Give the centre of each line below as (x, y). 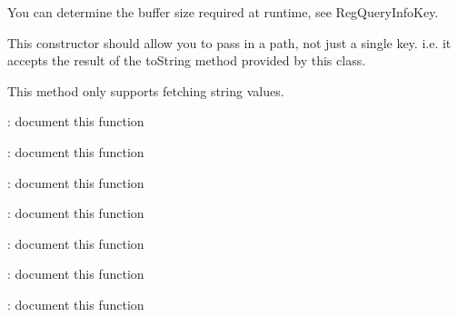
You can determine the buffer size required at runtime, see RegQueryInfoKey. (223, 12)
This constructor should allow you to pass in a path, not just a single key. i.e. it (229, 42)
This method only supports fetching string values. (146, 90)
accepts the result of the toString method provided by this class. (187, 60)
